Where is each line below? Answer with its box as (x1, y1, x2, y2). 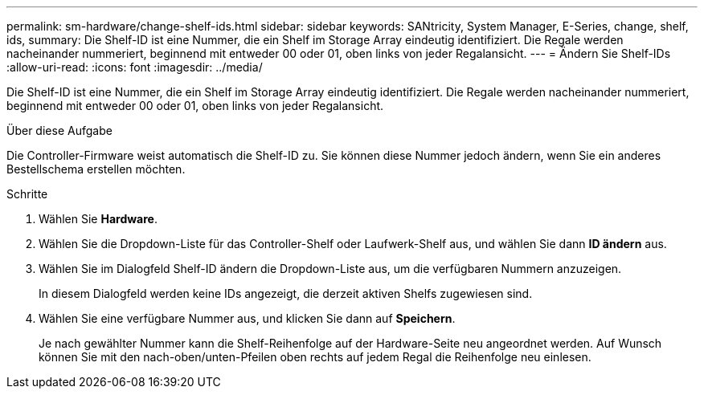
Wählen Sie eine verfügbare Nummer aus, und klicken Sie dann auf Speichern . (39, 312, 456, 325)
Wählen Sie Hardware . (39, 212, 158, 226)
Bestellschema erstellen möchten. (6, 162, 186, 176)
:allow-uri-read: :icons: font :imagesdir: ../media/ (6, 60, 263, 74)
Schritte (6, 187, 48, 201)
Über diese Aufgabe (6, 124, 113, 137)
